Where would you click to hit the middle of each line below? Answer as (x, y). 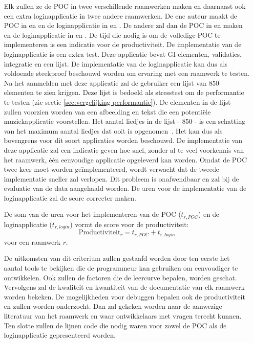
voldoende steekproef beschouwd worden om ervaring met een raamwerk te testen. (127, 73)
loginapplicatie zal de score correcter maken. (70, 197)
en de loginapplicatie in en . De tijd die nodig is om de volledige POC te (112, 34)
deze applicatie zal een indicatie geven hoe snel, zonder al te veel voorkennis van (124, 149)
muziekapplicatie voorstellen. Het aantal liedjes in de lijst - (92, 121)
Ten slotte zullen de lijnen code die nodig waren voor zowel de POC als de (115, 325)
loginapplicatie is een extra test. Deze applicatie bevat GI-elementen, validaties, (123, 54)
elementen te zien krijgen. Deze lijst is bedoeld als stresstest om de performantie (124, 92)
